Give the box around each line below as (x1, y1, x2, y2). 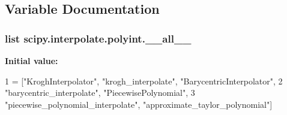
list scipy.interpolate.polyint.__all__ (5, 31, 192, 46)
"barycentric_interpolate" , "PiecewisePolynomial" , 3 (5, 86, 195, 99)
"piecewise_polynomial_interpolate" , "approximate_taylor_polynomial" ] (5, 98, 273, 110)
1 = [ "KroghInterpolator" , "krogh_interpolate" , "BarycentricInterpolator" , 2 (5, 74, 283, 87)
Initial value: (5, 55, 58, 66)
